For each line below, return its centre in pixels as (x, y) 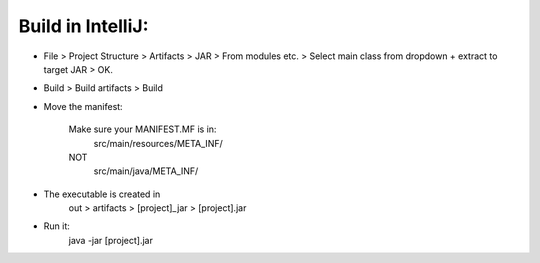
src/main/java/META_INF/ (146, 171)
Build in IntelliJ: (83, 26)
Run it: (56, 226)
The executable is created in (102, 194)
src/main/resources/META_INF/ (158, 143)
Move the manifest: (83, 106)
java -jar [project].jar (111, 240)
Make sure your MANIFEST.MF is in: (142, 129)
